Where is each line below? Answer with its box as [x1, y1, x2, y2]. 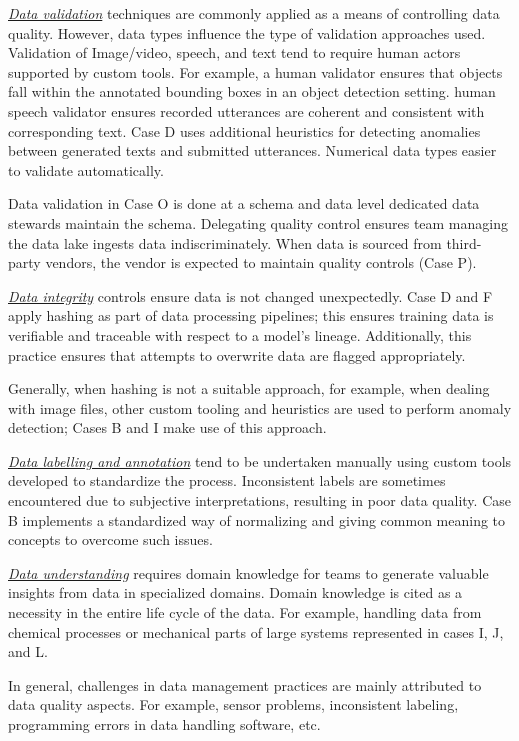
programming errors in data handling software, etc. [8, 714, 321, 734]
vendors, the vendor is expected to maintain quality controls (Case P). [45, 252, 477, 273]
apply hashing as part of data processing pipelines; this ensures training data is [8, 305, 494, 326]
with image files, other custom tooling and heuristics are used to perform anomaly [8, 397, 512, 418]
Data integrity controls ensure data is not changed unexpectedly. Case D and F [8, 285, 493, 306]
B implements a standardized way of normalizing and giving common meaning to [8, 509, 506, 530]
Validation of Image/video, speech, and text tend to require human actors [8, 42, 461, 63]
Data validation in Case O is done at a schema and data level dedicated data [8, 193, 480, 214]
